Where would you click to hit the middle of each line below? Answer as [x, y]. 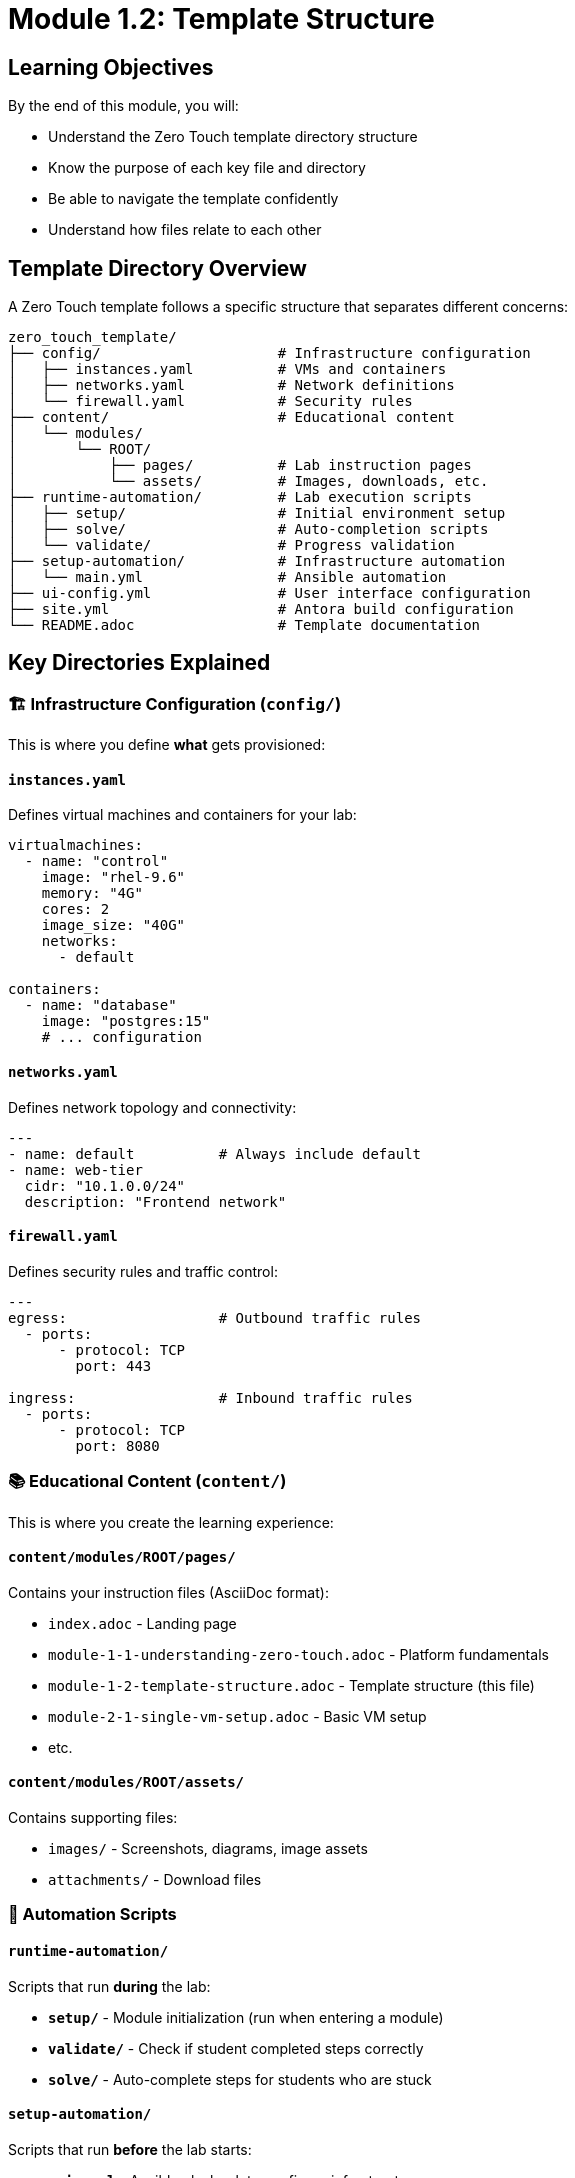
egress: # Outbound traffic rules [215, 1317]
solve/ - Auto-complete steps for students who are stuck [240, 2079]
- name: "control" [96, 861]
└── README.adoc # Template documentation [244, 625]
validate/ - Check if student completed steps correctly [236, 2048]
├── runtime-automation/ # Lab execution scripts [240, 497]
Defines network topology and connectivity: [152, 1107]
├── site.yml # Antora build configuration [261, 609]
